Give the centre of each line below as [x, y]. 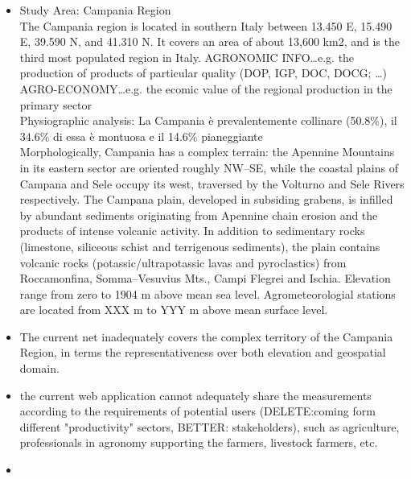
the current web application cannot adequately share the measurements [195, 395]
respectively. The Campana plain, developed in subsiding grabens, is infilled [206, 199]
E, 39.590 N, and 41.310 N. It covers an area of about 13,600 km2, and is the [210, 41]
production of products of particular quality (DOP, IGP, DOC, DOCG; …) [203, 73]
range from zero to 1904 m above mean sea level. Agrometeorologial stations [208, 293]
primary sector [56, 104]
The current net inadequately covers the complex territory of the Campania [206, 336]
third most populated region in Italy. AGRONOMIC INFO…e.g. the [187, 57]
